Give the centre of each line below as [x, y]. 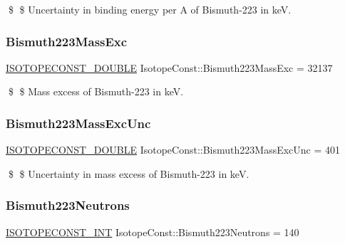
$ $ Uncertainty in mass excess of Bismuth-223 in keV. [129, 173]
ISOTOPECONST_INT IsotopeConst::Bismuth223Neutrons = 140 [153, 232]
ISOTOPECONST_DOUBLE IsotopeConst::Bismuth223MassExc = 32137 [169, 67]
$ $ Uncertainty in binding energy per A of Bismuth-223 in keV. [150, 9]
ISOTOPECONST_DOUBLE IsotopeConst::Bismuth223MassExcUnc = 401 [173, 150]
